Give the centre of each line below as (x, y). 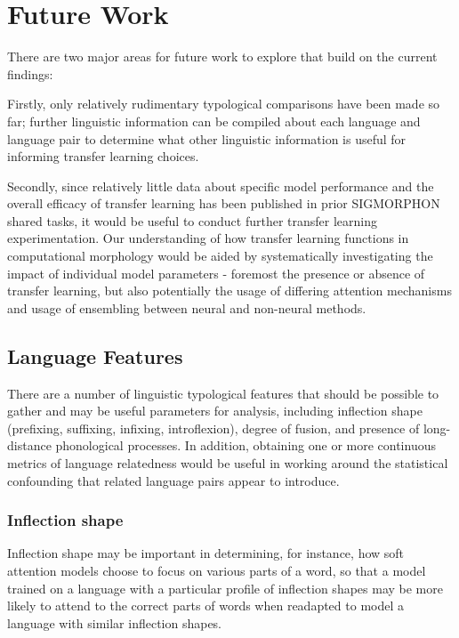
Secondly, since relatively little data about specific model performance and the (221, 186)
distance (29, 445)
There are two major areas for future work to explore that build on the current (222, 57)
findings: (30, 73)
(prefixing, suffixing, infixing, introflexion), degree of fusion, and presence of (213, 428)
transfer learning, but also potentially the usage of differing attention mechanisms (229, 291)
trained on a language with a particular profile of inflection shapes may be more (225, 588)
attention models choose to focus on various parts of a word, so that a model (217, 571)
